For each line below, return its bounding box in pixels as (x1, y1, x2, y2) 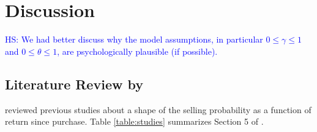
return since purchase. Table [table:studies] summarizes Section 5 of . (5, 115, 264, 128)
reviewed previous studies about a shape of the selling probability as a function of (5, 103, 311, 116)
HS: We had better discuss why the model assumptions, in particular (5, 33, 263, 46)
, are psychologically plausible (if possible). (57, 44, 218, 57)
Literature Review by (5, 74, 143, 93)
